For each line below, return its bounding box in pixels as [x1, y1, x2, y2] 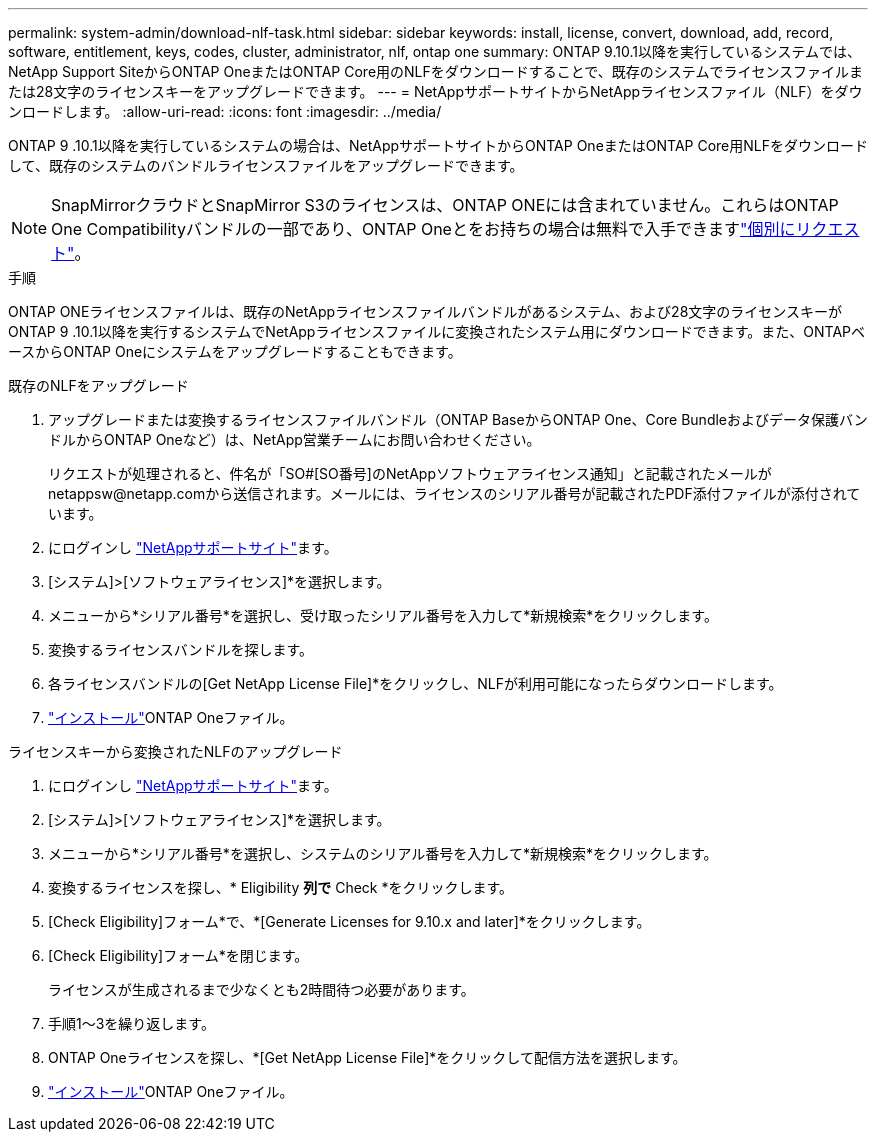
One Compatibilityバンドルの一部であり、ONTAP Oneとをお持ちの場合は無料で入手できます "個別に [51, 219, 796, 239]
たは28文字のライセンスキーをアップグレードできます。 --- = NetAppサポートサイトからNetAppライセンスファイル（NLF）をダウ [8, 83, 863, 100]
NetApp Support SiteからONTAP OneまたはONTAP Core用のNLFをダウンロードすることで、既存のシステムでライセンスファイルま [8, 63, 864, 80]
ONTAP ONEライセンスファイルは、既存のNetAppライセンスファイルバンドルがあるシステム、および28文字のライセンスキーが [8, 303, 843, 320]
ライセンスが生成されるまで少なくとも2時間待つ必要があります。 [48, 981, 475, 998]
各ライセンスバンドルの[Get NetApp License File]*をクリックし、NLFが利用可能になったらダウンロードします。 [48, 675, 783, 692]
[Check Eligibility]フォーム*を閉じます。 [48, 947, 309, 964]
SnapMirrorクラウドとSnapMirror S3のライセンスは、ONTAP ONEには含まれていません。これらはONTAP [51, 195, 839, 215]
